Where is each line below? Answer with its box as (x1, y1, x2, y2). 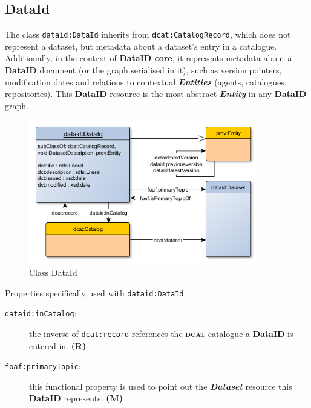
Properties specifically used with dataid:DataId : (5, 286, 186, 299)
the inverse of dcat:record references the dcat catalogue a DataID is (29, 327, 293, 339)
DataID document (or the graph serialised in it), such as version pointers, (5, 64, 282, 76)
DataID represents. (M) (29, 392, 123, 404)
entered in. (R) (29, 339, 87, 352)
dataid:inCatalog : (5, 307, 77, 319)
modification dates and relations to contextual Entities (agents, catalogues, (5, 75, 287, 88)
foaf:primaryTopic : (5, 360, 81, 372)
